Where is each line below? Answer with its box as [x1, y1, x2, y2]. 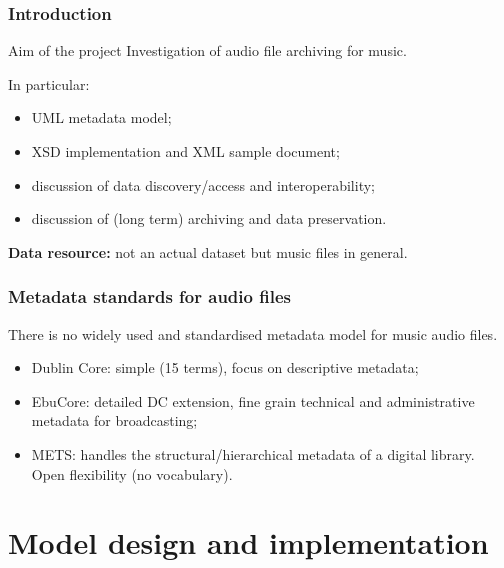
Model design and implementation [8, 522, 489, 563]
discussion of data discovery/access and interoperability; [31, 174, 375, 195]
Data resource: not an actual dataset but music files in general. [8, 241, 408, 262]
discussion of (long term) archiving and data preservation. [31, 208, 387, 229]
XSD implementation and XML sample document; [31, 141, 340, 161]
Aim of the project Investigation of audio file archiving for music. [8, 40, 407, 61]
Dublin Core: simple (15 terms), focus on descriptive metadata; [31, 357, 419, 378]
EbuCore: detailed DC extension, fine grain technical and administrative [31, 390, 475, 411]
